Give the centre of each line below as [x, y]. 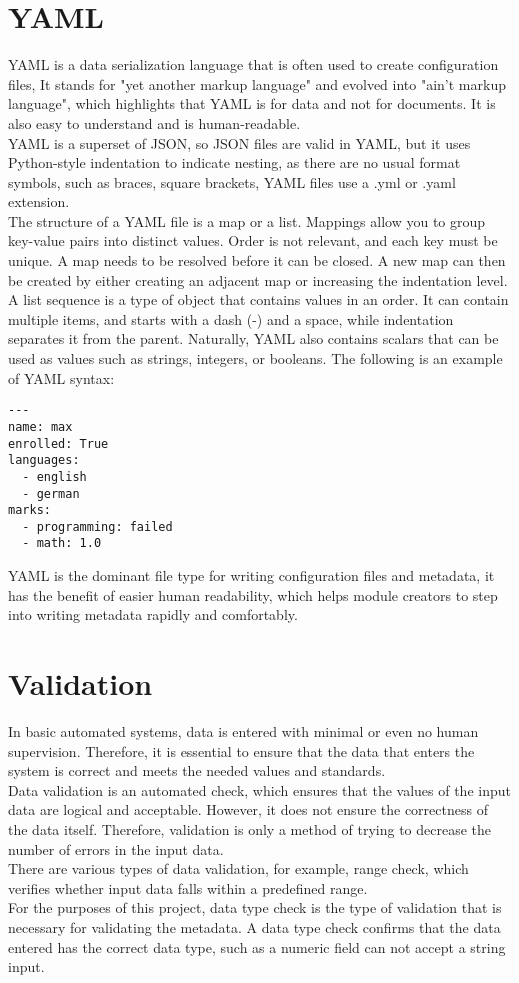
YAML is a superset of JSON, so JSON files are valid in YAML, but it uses [239, 142]
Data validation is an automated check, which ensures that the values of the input [259, 789]
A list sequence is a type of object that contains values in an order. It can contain [258, 299]
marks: [29, 510]
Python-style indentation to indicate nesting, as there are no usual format [234, 162]
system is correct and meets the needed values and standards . [197, 770]
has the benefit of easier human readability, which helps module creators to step [253, 594]
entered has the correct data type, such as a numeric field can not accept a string [257, 946]
